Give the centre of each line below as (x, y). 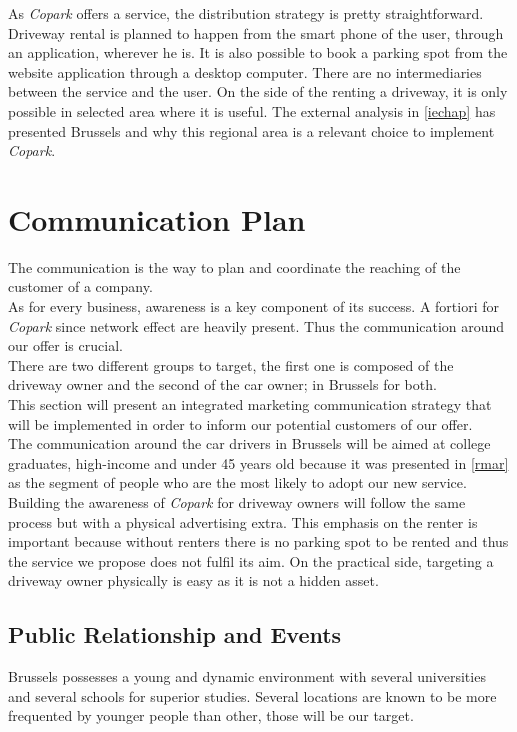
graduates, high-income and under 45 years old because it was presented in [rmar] (258, 462)
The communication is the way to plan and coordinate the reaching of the (234, 266)
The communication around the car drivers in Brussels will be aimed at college (249, 443)
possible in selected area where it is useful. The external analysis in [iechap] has (252, 110)
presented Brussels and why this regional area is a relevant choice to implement (251, 130)
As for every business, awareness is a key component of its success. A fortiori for (254, 306)
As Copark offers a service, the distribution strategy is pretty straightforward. (246, 13)
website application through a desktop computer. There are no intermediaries (245, 71)
